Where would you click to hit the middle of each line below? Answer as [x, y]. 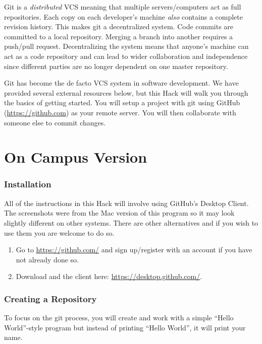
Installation [28, 184]
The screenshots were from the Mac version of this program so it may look [119, 213]
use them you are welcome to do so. [59, 232]
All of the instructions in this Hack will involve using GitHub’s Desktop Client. [126, 203]
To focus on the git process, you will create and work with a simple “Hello [119, 318]
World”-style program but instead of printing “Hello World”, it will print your [125, 327]
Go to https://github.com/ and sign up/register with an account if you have [134, 250]
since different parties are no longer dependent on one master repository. [116, 66]
